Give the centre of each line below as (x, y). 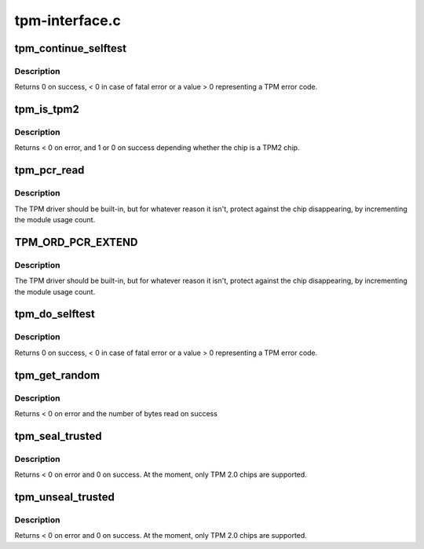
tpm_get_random (57, 375)
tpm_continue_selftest (71, 48)
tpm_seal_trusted (58, 436)
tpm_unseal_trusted (65, 497)
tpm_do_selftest (55, 314)
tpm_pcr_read (49, 170)
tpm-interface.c (68, 20)
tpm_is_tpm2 (47, 110)
